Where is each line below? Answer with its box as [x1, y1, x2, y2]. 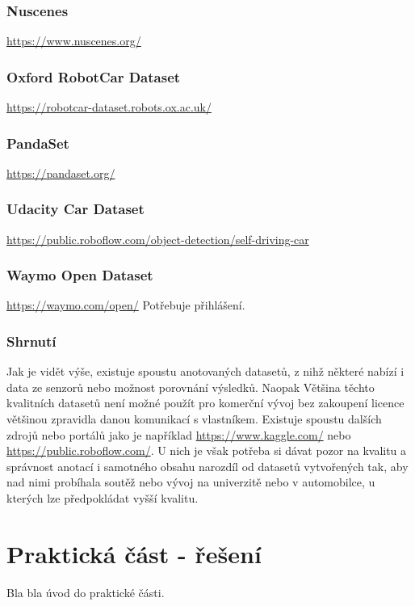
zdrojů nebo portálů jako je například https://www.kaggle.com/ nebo [6, 426, 351, 443]
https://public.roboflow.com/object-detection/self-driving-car [6, 230, 309, 247]
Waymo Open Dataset [6, 265, 153, 285]
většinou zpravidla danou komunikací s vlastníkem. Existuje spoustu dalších [6, 410, 382, 427]
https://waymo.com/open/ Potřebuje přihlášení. [6, 297, 245, 314]
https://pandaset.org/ [6, 164, 115, 181]
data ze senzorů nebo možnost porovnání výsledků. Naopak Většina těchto [6, 378, 375, 395]
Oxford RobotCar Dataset [6, 66, 181, 86]
